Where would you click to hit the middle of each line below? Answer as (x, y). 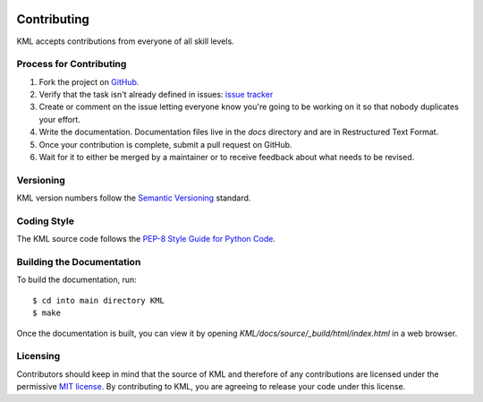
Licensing (38, 356)
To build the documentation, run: (77, 280)
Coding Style (46, 221)
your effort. (59, 119)
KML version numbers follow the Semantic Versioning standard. (134, 198)
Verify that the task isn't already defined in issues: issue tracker (156, 95)
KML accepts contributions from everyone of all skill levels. (125, 41)
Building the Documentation (79, 262)
